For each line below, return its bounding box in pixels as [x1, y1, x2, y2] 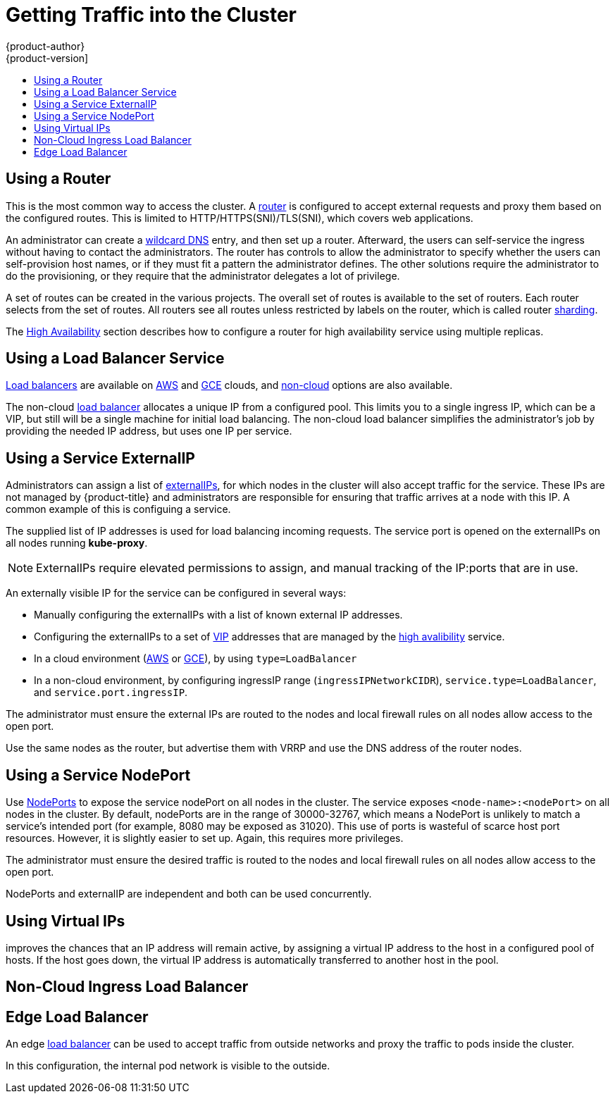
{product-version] [6, 51, 89, 64]
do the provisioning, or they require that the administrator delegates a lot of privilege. [6, 269, 400, 282]
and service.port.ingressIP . [34, 686, 188, 699]
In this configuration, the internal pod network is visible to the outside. [6, 1060, 330, 1072]
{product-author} [6, 39, 85, 52]
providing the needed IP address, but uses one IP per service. [6, 425, 292, 437]
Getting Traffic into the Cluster [6, 3, 297, 27]
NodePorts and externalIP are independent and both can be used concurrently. [6, 888, 372, 900]
